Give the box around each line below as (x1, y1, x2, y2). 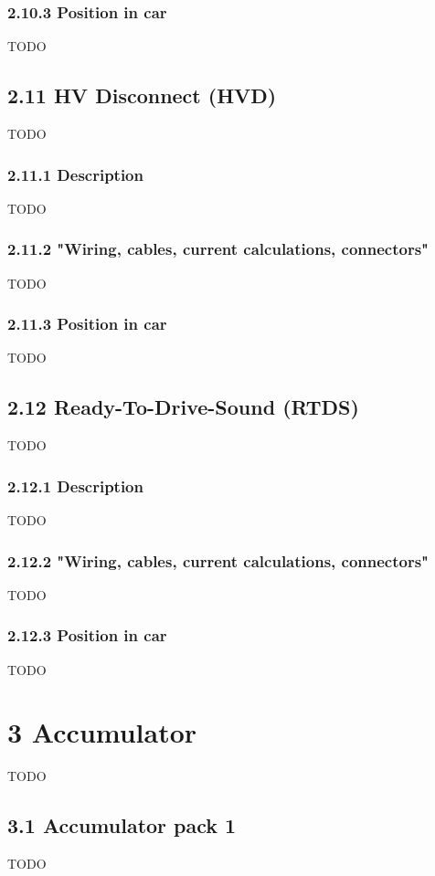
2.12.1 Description (7, 474, 143, 497)
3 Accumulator (7, 713, 197, 751)
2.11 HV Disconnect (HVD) (7, 81, 277, 110)
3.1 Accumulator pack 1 (7, 811, 237, 839)
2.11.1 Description (7, 163, 143, 185)
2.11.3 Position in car (7, 312, 167, 335)
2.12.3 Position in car (7, 624, 167, 647)
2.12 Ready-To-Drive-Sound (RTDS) (7, 393, 359, 421)
